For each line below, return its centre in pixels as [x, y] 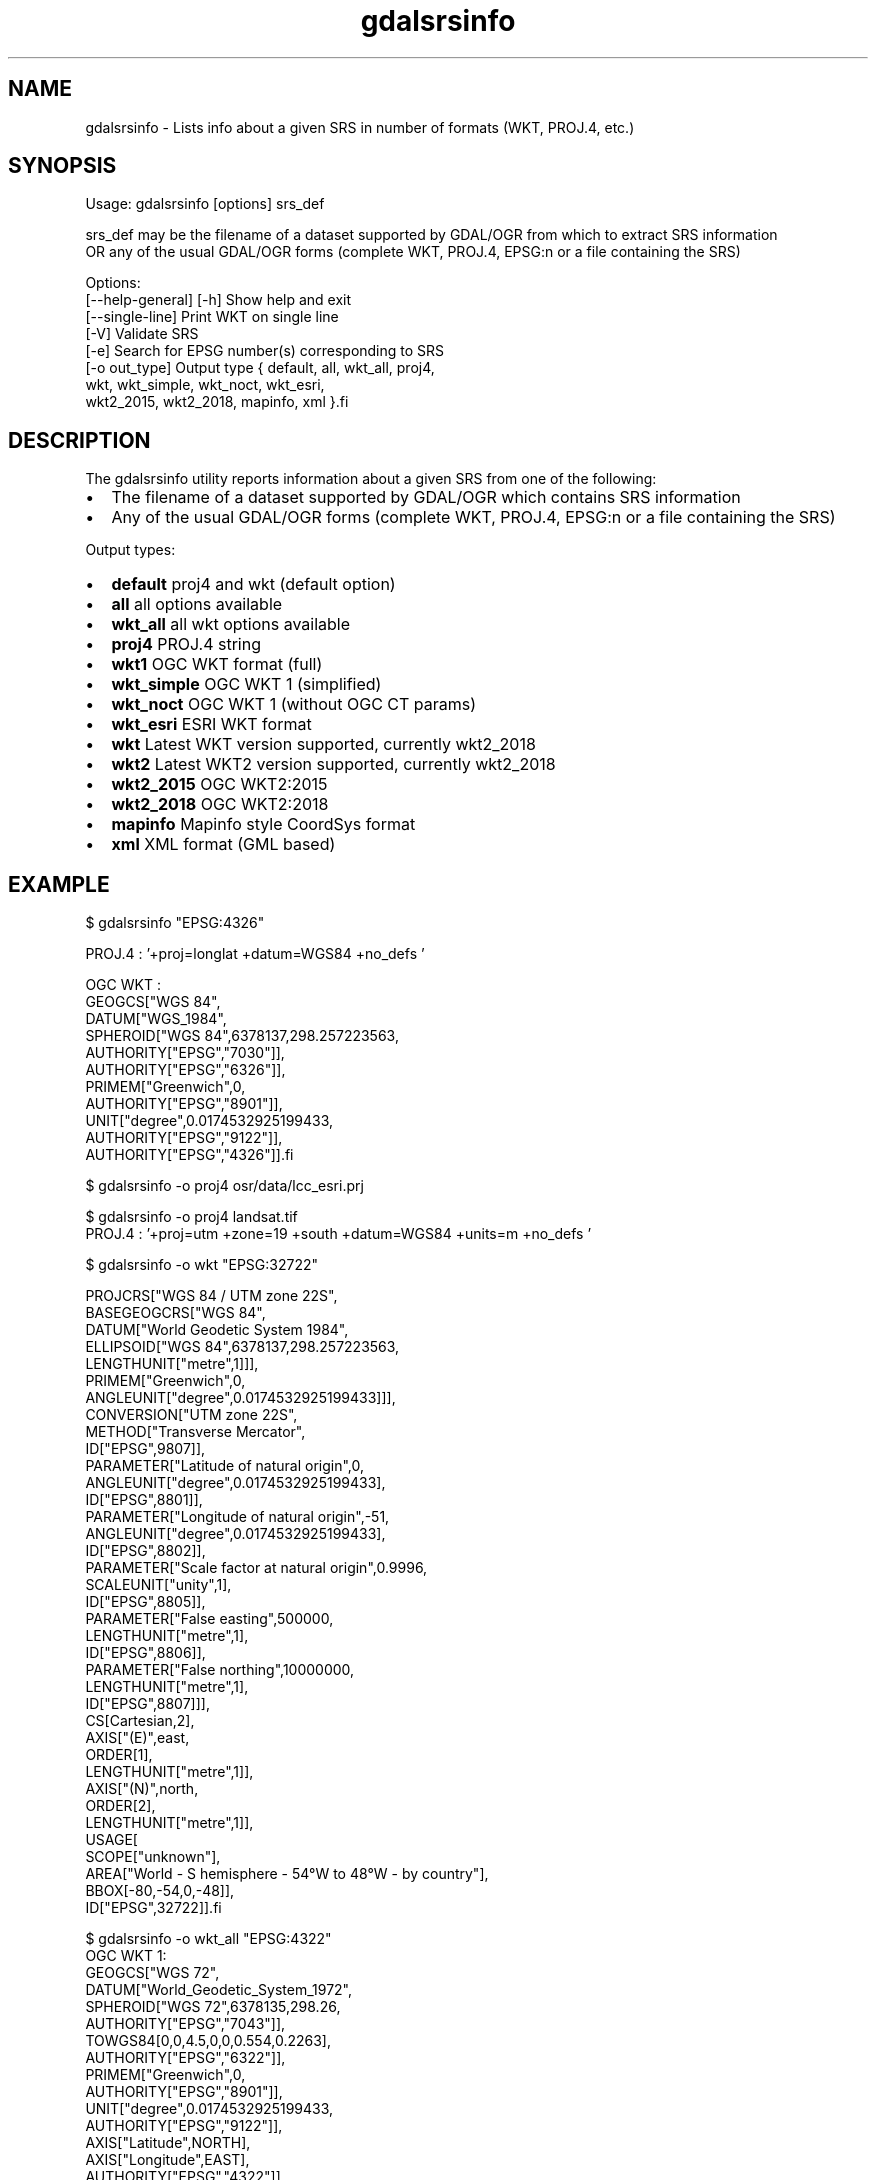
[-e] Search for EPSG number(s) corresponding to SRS [265, 351]
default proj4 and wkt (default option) [253, 584]
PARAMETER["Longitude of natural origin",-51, [237, 1517]
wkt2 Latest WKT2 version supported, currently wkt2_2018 [333, 764]
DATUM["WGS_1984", [156, 1019]
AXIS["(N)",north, [142, 1789]
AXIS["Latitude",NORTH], [168, 2143]
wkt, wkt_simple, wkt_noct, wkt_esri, [205, 385]
